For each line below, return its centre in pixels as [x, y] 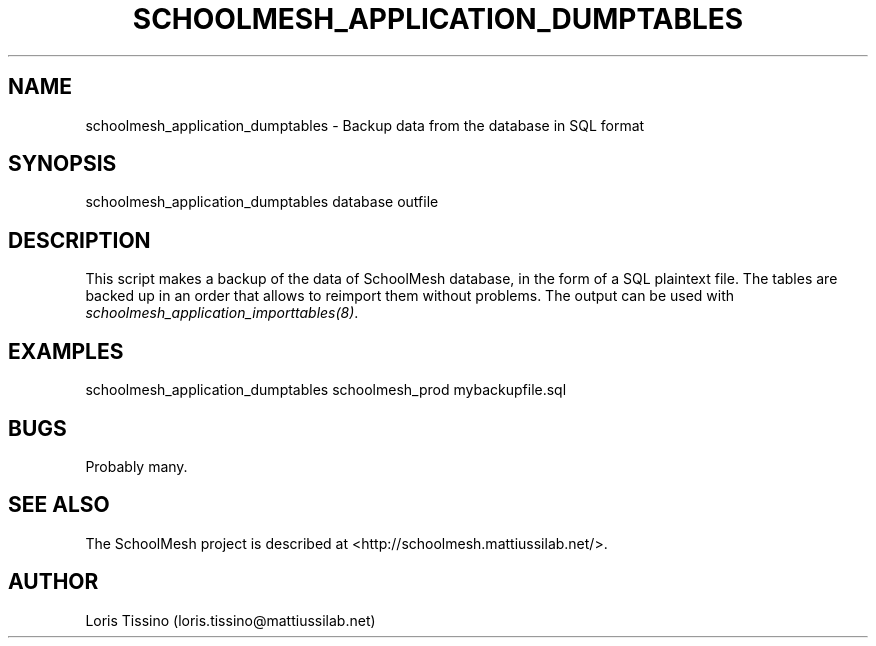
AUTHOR [53, 582]
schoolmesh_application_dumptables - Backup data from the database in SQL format [365, 125]
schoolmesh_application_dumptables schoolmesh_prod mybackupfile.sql [326, 390]
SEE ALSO [59, 505]
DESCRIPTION [79, 240]
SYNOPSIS [62, 164]
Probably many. [136, 466]
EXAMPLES [66, 351]
